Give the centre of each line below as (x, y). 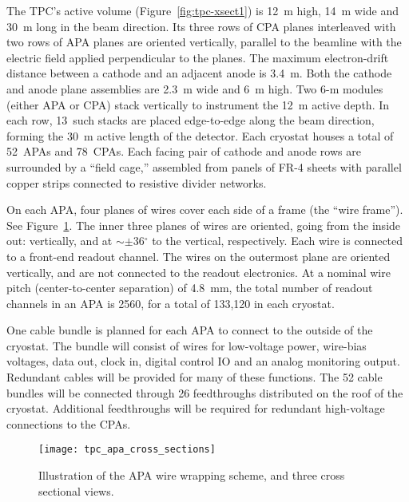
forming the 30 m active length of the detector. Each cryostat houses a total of (200, 135)
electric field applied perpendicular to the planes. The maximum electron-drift (198, 57)
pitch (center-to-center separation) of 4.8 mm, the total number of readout (190, 288)
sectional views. (76, 490)
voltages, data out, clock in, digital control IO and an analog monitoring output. (203, 361)
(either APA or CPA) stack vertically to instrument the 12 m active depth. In (198, 104)
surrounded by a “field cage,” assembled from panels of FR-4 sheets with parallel (204, 166)
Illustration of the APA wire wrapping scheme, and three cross (192, 475)
